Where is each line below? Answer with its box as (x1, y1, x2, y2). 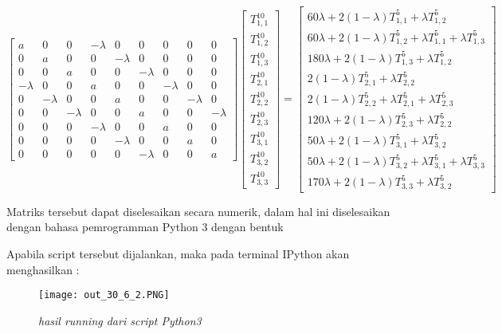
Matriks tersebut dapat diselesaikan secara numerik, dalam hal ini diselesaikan (6, 202, 390, 219)
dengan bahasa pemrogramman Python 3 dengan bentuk (6, 218, 284, 235)
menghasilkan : (6, 261, 80, 277)
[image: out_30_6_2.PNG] (38, 289, 170, 301)
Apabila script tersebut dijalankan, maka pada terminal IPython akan (6, 246, 350, 262)
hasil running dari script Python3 (38, 312, 202, 328)
